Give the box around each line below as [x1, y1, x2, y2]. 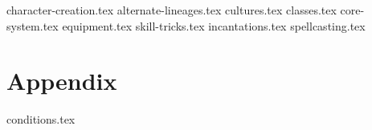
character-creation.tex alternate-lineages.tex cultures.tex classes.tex [6, 2, 337, 18]
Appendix [6, 64, 117, 97]
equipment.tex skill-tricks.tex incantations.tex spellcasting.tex [62, 17, 366, 34]
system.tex [6, 17, 59, 34]
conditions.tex [6, 111, 76, 128]
